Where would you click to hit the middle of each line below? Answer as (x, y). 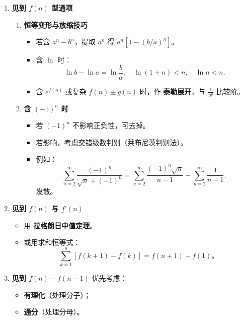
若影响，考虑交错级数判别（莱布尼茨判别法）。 (112, 142)
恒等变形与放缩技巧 (56, 24)
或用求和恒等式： (52, 242)
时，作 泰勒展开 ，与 (173, 91)
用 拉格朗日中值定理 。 (60, 225)
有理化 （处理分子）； (57, 295)
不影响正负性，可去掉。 (111, 125)
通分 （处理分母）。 (54, 312)
